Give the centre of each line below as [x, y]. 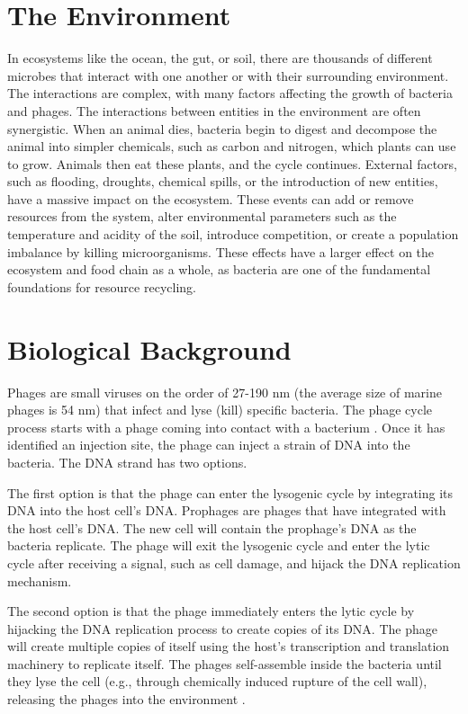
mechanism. [40, 580]
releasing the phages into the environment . [126, 699]
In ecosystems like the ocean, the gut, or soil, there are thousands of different [220, 58]
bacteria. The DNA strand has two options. [127, 462]
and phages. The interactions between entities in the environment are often [214, 110]
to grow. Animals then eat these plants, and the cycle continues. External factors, [233, 163]
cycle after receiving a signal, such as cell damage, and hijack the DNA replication [234, 562]
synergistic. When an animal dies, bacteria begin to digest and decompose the [222, 128]
